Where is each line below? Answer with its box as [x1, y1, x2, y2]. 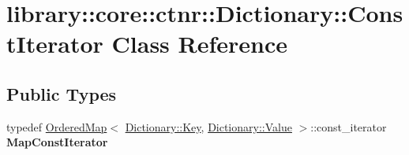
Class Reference [111, 28, 288, 60]
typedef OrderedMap [6, 118, 107, 135]
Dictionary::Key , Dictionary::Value [125, 118, 292, 135]
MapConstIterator [6, 134, 108, 150]
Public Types [6, 81, 117, 105]
